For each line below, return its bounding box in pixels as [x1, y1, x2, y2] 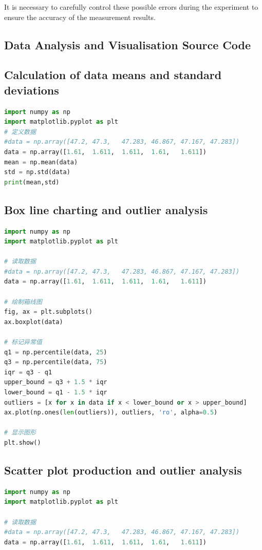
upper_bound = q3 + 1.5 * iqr [4, 378, 107, 386]
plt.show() [4, 439, 41, 446]
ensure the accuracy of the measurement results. [4, 11, 156, 22]
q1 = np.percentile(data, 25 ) [4, 348, 107, 356]
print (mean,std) [4, 178, 60, 186]
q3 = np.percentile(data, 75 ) [4, 358, 107, 366]
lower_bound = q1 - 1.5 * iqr [4, 389, 107, 396]
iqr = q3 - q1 [4, 368, 52, 376]
